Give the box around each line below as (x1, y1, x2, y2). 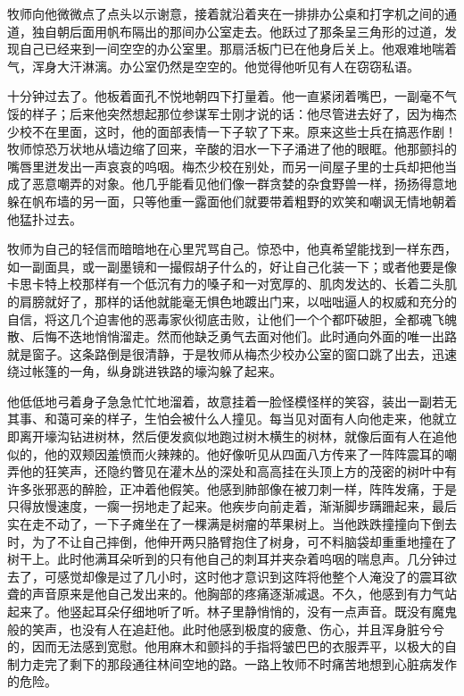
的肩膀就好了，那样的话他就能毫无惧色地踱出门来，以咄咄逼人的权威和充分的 (7, 291, 457, 310)
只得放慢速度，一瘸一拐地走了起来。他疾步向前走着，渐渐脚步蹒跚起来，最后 (7, 497, 457, 516)
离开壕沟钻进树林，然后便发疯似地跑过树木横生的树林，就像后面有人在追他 (19, 427, 457, 446)
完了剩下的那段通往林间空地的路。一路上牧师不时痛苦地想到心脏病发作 (44, 654, 457, 673)
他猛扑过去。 (7, 209, 82, 228)
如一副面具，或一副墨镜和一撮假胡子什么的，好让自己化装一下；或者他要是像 (7, 256, 457, 275)
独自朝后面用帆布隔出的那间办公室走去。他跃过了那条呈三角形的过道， (31, 21, 444, 40)
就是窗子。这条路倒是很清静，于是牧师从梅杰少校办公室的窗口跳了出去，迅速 (7, 344, 457, 363)
